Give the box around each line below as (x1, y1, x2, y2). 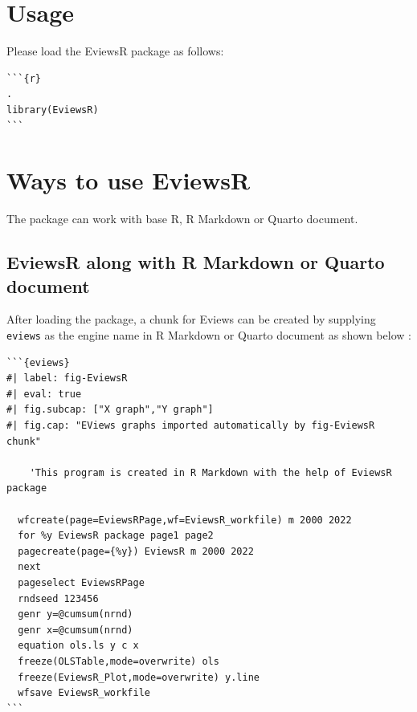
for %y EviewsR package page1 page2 (18, 530, 214, 542)
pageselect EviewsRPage (18, 576, 145, 588)
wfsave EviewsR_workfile (18, 687, 150, 699)
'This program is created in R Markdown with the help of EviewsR (29, 466, 392, 478)
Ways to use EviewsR (6, 164, 251, 197)
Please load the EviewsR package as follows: (6, 43, 224, 59)
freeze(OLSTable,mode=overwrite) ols (18, 655, 219, 667)
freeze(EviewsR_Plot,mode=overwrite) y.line (18, 671, 260, 683)
